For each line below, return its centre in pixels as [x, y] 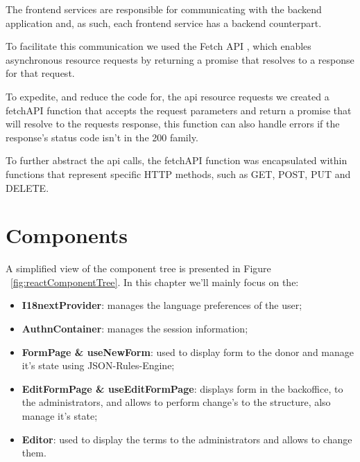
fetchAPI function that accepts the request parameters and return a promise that [179, 110]
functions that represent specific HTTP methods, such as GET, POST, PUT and [178, 174]
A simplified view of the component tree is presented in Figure [138, 268]
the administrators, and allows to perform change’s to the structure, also [176, 402]
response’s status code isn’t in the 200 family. [102, 137]
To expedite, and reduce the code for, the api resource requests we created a [168, 96]
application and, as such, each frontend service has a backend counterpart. [164, 23]
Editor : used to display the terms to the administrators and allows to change [187, 439]
